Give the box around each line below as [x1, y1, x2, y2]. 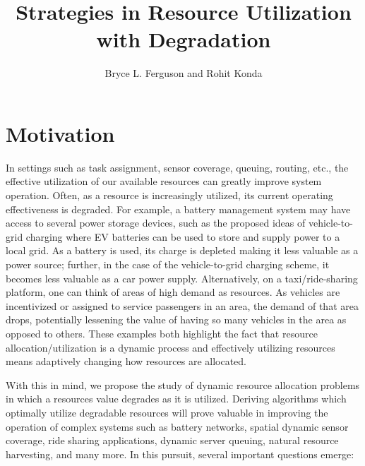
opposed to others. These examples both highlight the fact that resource [6, 325, 318, 340]
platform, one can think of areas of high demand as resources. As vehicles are [6, 285, 340, 299]
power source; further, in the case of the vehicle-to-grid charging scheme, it [6, 257, 330, 271]
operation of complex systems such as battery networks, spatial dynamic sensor [6, 419, 349, 434]
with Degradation [96, 25, 271, 54]
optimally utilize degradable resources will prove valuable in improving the [6, 405, 328, 419]
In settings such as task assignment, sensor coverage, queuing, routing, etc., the [6, 160, 349, 174]
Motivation [6, 119, 115, 148]
